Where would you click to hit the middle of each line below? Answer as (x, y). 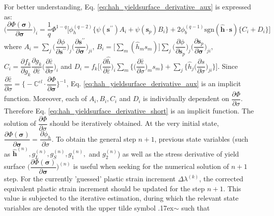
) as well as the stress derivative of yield (178, 153)
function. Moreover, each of (45, 98)
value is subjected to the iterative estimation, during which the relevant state (121, 198)
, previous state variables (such (202, 138)
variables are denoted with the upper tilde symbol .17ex (89, 207)
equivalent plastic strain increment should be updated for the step (104, 188)
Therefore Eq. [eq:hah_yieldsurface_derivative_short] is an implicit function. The (129, 111)
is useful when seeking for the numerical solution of (151, 166)
